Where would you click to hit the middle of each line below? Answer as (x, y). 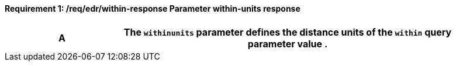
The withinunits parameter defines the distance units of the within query (288, 32)
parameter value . (288, 44)
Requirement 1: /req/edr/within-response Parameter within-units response (153, 8)
